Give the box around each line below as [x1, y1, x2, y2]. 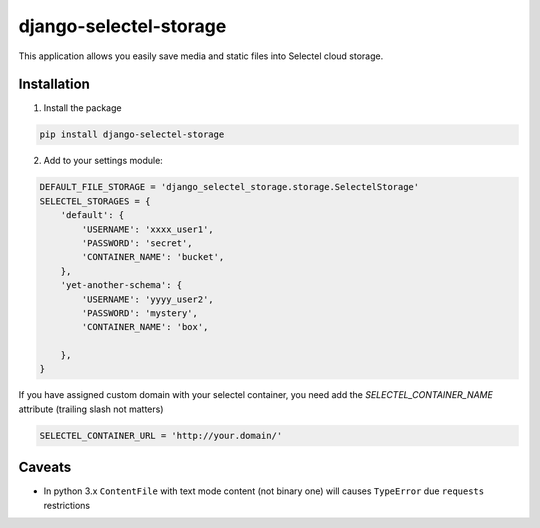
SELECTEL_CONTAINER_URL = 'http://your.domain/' [39, 430, 283, 441]
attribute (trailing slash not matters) [18, 403, 164, 415]
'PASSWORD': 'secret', [81, 237, 194, 249]
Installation [18, 76, 90, 93]
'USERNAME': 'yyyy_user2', [81, 293, 214, 305]
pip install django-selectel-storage [39, 129, 225, 140]
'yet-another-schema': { [60, 280, 183, 291]
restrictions [43, 499, 90, 511]
